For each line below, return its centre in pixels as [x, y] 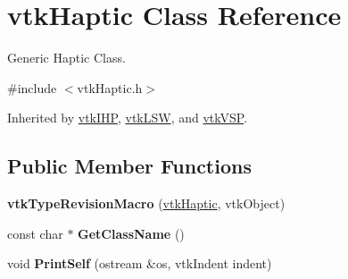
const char [35, 233]
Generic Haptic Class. [66, 58]
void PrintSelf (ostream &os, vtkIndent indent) [140, 263]
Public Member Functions [129, 166]
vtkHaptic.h [110, 87]
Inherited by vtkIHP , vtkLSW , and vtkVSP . [128, 118]
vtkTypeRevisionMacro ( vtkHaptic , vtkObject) [146, 203]
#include [32, 87]
